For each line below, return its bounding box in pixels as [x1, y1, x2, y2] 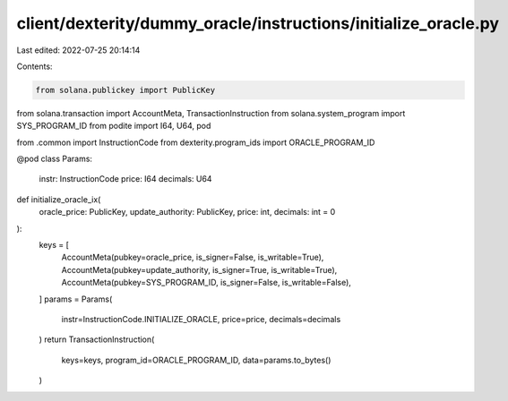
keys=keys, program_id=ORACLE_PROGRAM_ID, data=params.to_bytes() [61, 354, 331, 365]
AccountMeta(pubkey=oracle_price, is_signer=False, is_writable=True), [61, 252, 324, 263]
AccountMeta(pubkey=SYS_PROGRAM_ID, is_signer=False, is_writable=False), [61, 277, 351, 288]
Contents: [16, 61, 53, 72]
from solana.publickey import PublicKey [35, 85, 215, 95]
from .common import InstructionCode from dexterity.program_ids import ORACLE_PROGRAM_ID [16, 137, 375, 148]
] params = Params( [39, 294, 113, 304]
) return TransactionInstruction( [39, 334, 155, 345]
